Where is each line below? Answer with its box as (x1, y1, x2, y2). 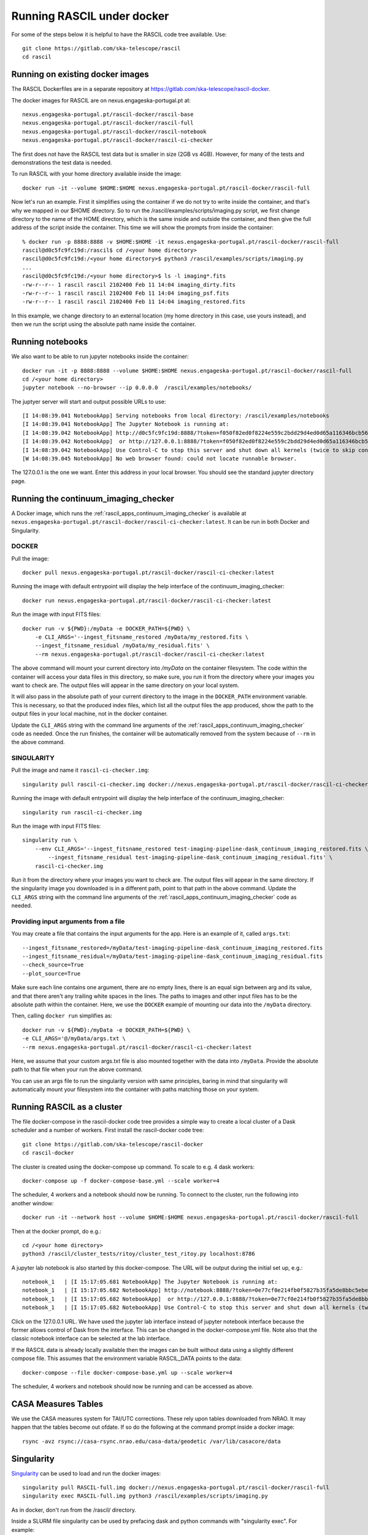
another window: (11, 1199, 55, 1207)
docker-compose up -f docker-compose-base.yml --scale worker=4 (22, 1177, 220, 1184)
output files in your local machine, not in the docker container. (11, 710, 168, 718)
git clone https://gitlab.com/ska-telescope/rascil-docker (22, 1141, 204, 1148)
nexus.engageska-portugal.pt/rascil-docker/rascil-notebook (22, 128, 207, 135)
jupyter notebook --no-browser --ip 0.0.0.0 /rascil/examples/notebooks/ (22, 384, 252, 391)
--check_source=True (22, 962, 84, 968)
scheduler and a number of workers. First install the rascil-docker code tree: (11, 1127, 204, 1134)
